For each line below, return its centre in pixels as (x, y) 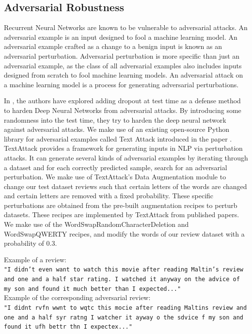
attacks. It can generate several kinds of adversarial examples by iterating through (126, 157)
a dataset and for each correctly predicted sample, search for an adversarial (116, 167)
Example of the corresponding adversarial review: (77, 297)
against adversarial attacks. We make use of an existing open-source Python (117, 129)
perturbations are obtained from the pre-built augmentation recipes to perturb (121, 205)
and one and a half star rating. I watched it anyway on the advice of (122, 279)
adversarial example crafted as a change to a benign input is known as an (113, 46)
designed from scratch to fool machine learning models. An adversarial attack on (124, 75)
